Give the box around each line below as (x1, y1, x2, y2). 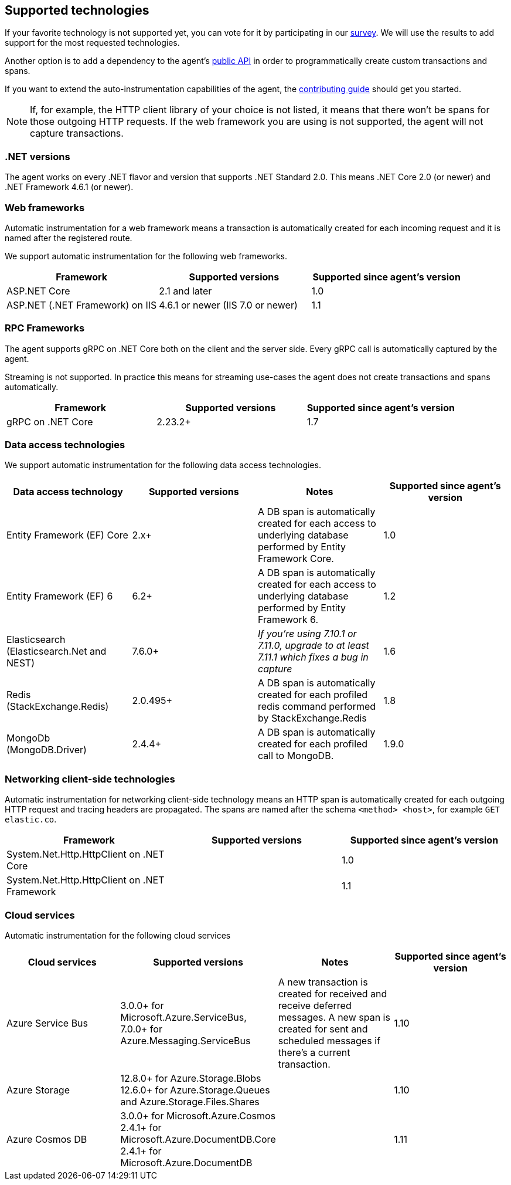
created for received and (278, 987, 387, 1000)
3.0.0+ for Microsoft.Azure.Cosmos (120, 1109, 276, 1122)
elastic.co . (5, 814, 57, 825)
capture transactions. (30, 127, 124, 140)
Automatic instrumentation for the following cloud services (5, 930, 231, 940)
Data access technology (13, 486, 123, 498)
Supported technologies (5, 3, 149, 18)
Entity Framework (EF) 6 (6, 590, 113, 602)
